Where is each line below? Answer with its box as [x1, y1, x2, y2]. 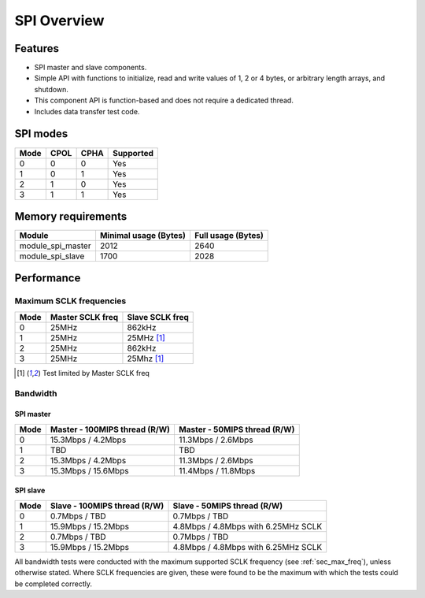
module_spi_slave [19, 251, 85, 262]
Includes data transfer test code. [34, 106, 140, 116]
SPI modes [14, 127, 68, 141]
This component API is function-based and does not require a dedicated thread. [34, 95, 294, 106]
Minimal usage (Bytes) [99, 230, 187, 241]
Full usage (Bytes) [194, 230, 264, 241]
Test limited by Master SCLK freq [42, 368, 150, 377]
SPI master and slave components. [34, 63, 147, 72]
